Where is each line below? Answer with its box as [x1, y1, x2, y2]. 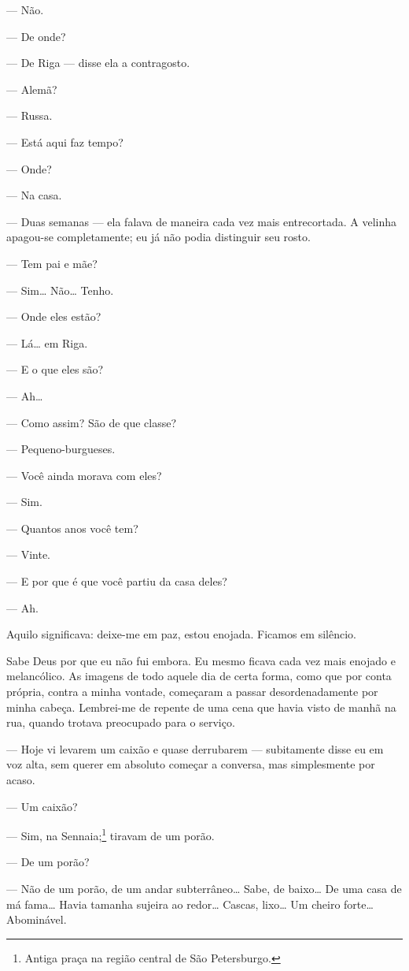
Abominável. [6, 911, 67, 928]
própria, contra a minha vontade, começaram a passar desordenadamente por [6, 683, 378, 700]
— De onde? [6, 28, 66, 44]
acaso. [6, 772, 35, 787]
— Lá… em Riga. [6, 334, 88, 351]
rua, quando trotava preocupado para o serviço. [6, 714, 235, 731]
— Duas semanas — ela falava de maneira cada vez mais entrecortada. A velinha [6, 213, 396, 229]
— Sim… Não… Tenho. [6, 281, 114, 298]
